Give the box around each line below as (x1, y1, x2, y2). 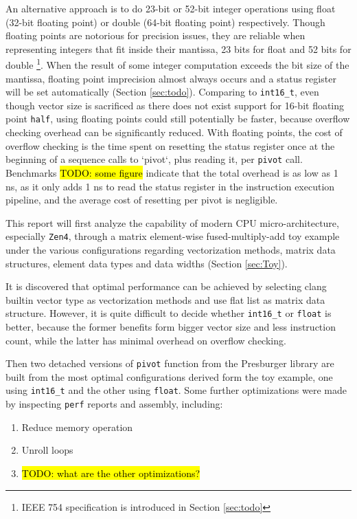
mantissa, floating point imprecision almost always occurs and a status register (5, 71, 336, 85)
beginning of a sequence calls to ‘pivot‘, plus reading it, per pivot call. (5, 152, 303, 166)
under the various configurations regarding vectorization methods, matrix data (5, 243, 336, 256)
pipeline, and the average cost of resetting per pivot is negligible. (5, 192, 278, 207)
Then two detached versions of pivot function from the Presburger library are (5, 356, 334, 371)
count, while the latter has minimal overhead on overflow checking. (5, 333, 286, 347)
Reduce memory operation (21, 419, 133, 434)
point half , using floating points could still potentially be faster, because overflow (5, 111, 350, 126)
